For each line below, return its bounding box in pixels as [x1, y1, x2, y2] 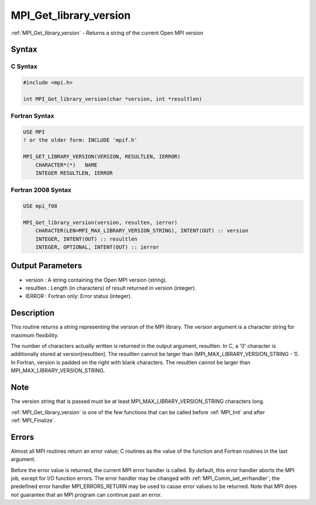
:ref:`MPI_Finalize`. [11, 416, 56, 423]
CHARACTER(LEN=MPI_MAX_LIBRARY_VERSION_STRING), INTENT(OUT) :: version [35, 228, 249, 234]
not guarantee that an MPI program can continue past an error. [11, 491, 162, 498]
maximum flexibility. [11, 331, 59, 338]
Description [11, 308, 55, 318]
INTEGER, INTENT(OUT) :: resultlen [35, 235, 138, 242]
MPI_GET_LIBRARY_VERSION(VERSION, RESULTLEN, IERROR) [23, 153, 181, 160]
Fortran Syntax [11, 112, 54, 120]
